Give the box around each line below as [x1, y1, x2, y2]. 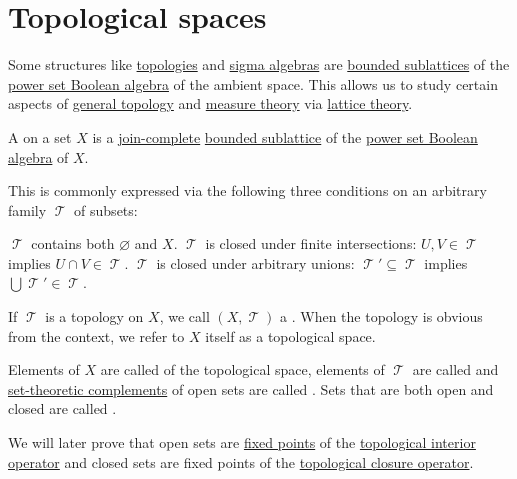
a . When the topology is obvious [280, 306, 483, 327]
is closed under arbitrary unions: [156, 252, 355, 273]
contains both [31, 233, 115, 254]
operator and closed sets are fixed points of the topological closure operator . [8, 451, 474, 472]
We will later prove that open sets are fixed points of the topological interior [8, 432, 476, 453]
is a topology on [45, 306, 144, 327]
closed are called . [8, 398, 117, 419]
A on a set [8, 126, 72, 147]
